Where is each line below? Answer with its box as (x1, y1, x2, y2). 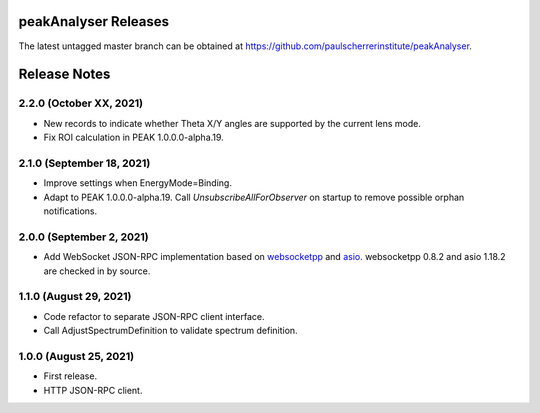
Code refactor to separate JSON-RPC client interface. (43, 310, 265, 322)
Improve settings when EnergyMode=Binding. (43, 177, 232, 189)
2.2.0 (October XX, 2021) (18, 96, 144, 110)
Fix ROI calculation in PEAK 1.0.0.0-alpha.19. (43, 131, 224, 144)
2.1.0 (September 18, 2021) (18, 156, 151, 170)
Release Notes (18, 66, 111, 83)
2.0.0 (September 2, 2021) (18, 230, 149, 244)
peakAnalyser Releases (18, 13, 170, 30)
